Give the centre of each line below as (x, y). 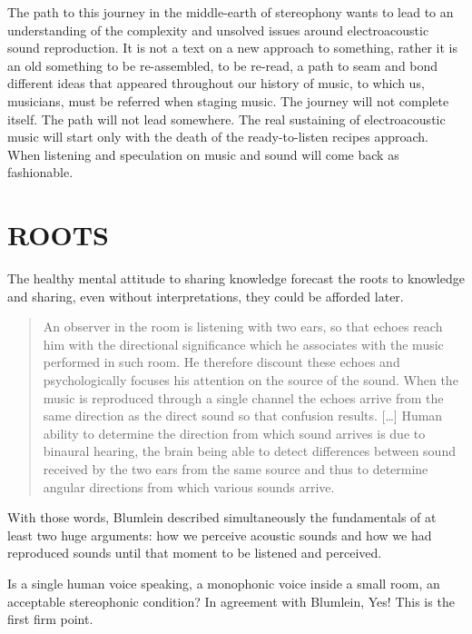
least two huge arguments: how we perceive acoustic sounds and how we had (220, 535)
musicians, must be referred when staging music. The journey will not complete (228, 100)
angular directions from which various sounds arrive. (189, 486)
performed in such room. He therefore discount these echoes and (221, 362)
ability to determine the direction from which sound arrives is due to (234, 433)
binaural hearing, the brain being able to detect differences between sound (249, 451)
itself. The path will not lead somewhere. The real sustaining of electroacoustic (226, 119)
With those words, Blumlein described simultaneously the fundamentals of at (222, 517)
